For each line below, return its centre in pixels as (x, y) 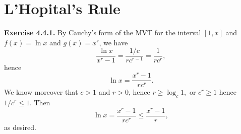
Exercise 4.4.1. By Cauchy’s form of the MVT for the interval (103, 32)
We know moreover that (41, 92)
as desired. (20, 127)
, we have (113, 42)
